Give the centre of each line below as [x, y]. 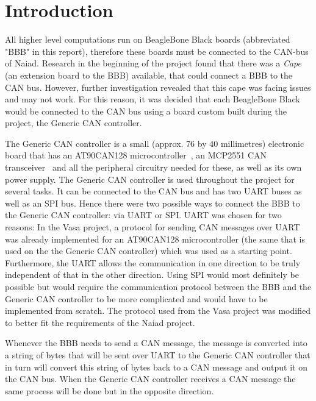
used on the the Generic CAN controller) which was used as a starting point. [149, 251]
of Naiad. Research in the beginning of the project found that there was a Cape [153, 63]
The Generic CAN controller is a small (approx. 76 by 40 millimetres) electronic [155, 143]
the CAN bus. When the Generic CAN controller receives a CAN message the [150, 379]
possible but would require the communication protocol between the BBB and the [158, 286]
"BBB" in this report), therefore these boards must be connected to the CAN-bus [157, 51]
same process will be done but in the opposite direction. [110, 390]
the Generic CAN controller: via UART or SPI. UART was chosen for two [143, 215]
